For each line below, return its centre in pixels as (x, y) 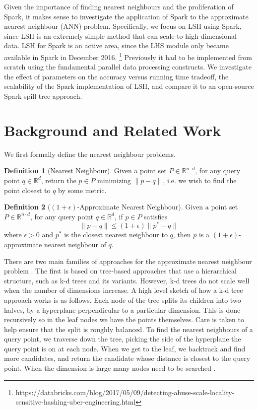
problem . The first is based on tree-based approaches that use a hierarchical (120, 271)
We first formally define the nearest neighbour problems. (90, 154)
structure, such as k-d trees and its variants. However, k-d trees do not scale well (127, 280)
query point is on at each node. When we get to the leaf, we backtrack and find (125, 348)
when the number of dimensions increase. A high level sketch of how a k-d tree (124, 290)
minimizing (114, 180)
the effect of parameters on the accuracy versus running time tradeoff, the (116, 76)
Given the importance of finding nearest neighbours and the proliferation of (119, 6)
